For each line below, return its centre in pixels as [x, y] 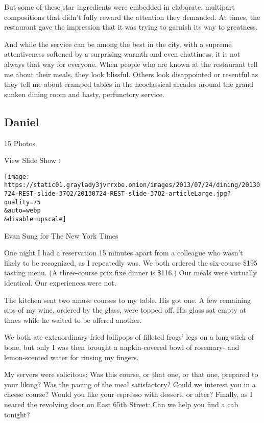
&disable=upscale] [35, 219]
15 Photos [20, 143]
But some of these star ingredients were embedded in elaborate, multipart [119, 7]
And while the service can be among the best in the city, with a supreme [118, 44]
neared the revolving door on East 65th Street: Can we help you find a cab [121, 404]
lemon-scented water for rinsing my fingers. [71, 357]
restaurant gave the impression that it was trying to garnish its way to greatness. [131, 27]
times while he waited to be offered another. [73, 320]
